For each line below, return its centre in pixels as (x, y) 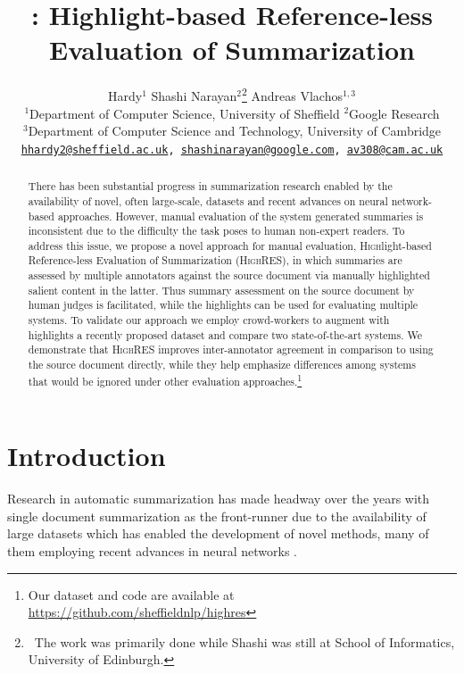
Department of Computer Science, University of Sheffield (185, 113)
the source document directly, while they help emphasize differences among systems (222, 365)
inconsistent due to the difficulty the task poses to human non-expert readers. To (216, 231)
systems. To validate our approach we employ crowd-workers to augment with (209, 320)
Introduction (87, 456)
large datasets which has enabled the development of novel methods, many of (218, 533)
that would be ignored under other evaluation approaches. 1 (165, 379)
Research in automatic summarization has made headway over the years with (219, 499)
